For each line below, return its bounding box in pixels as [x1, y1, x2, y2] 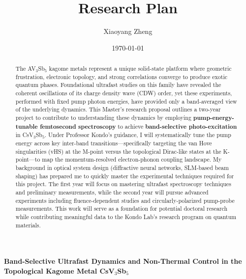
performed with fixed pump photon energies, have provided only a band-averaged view [15, 97, 237, 105]
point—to [15, 155, 40, 164]
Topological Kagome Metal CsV [4, 265, 115, 276]
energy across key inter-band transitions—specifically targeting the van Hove [15, 139, 212, 147]
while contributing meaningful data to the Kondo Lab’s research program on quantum [15, 212, 237, 221]
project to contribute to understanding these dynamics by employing [15, 113, 191, 122]
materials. [15, 221, 41, 229]
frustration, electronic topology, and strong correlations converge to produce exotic [15, 72, 227, 81]
